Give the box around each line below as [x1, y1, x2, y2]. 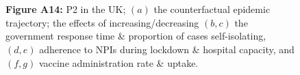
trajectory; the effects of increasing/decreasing [5, 15, 199, 29]
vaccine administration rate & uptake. [38, 55, 199, 70]
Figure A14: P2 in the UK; [5, 2, 126, 16]
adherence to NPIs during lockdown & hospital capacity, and [39, 42, 295, 56]
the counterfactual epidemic [153, 2, 271, 16]
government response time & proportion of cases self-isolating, [5, 29, 266, 43]
